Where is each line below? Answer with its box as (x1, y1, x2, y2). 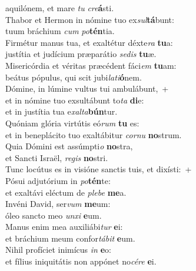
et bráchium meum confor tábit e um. (5, 232, 135, 244)
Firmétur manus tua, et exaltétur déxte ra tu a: (5, 36, 173, 48)
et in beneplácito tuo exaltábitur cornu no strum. (5, 128, 182, 140)
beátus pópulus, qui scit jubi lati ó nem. (5, 71, 142, 83)
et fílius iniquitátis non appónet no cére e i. (5, 255, 157, 267)
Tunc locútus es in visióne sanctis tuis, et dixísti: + (5, 163, 192, 175)
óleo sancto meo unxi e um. (5, 209, 102, 221)
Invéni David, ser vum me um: (5, 198, 111, 210)
